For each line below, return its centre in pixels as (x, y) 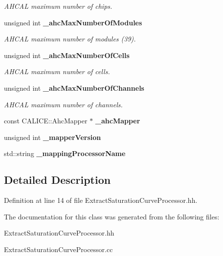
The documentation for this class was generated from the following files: (112, 216)
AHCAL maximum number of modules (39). (70, 39)
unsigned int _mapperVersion (53, 137)
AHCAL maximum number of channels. (63, 104)
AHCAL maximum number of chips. (58, 6)
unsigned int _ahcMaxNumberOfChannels (74, 88)
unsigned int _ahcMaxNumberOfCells (67, 55)
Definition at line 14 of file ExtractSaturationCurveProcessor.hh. (101, 200)
